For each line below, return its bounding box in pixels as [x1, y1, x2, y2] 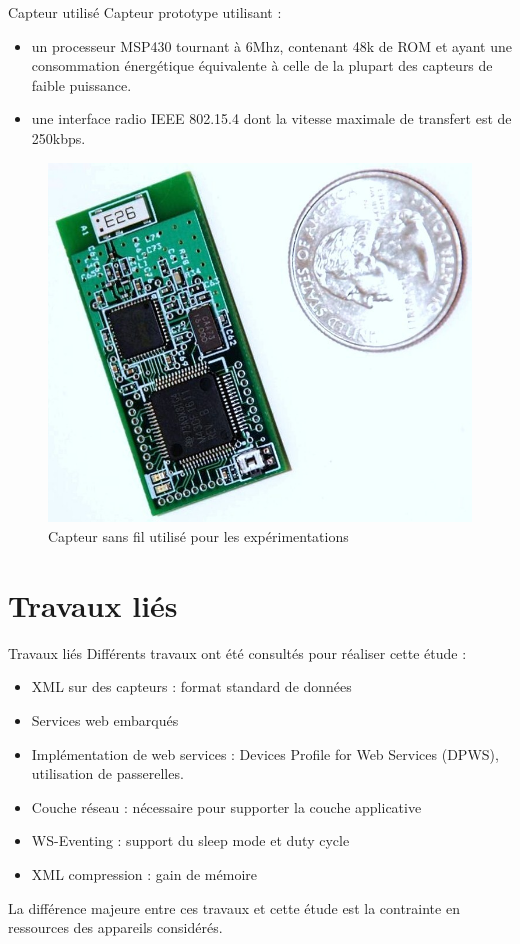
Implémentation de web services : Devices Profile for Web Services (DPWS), [31, 743, 499, 764]
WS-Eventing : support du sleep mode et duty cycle [31, 830, 350, 851]
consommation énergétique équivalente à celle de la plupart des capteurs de [31, 55, 493, 76]
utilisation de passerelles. [31, 763, 184, 784]
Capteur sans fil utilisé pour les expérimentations [48, 526, 349, 547]
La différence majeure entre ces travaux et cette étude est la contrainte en [8, 897, 460, 918]
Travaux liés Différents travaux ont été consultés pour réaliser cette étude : [8, 642, 467, 663]
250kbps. [31, 127, 86, 148]
